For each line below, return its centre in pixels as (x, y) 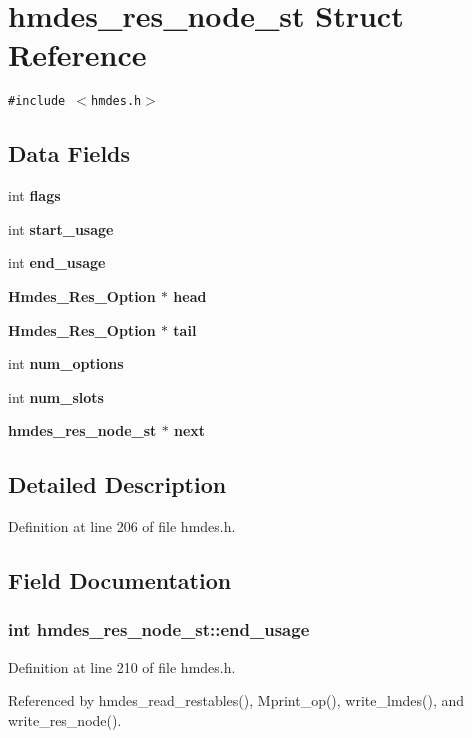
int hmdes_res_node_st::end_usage (159, 629)
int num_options (66, 363)
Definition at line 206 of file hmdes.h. (122, 526)
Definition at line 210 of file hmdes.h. (122, 666)
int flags (34, 195)
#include (37, 101)
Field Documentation (120, 580)
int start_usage (61, 228)
